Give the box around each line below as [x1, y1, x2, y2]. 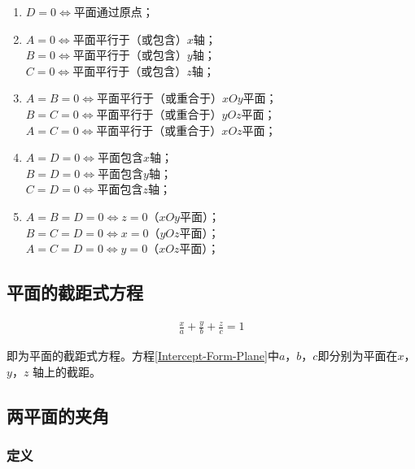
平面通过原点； [73, 3, 154, 20]
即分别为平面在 [317, 347, 398, 364]
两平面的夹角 [7, 402, 109, 428]
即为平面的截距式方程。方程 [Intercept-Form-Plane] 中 [7, 347, 279, 364]
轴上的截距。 [33, 363, 102, 380]
